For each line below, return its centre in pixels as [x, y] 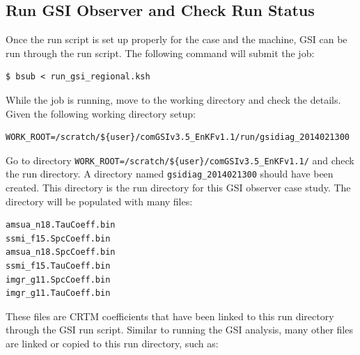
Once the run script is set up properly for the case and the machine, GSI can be [177, 39]
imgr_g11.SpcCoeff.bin [58, 279]
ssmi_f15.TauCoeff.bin [58, 266]
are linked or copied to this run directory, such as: [112, 344]
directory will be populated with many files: [99, 201]
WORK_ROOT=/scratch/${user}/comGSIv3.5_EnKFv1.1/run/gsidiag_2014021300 [178, 137]
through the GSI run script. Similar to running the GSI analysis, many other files [179, 330]
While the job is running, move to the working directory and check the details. [173, 99]
